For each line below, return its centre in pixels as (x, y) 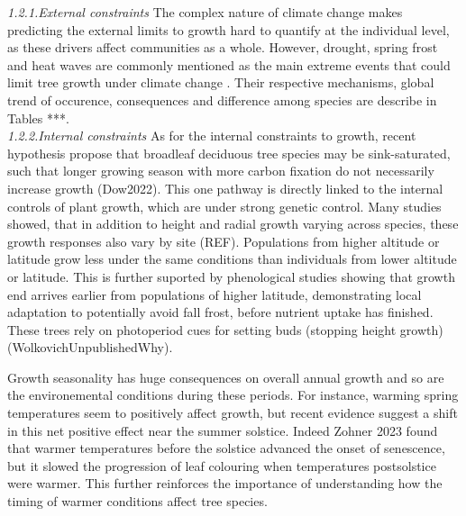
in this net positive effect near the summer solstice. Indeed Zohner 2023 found (223, 430)
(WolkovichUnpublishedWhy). (90, 347)
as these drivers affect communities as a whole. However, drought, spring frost (223, 47)
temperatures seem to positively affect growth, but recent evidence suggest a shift (233, 413)
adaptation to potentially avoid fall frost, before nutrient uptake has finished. (220, 312)
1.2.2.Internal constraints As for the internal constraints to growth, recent (212, 136)
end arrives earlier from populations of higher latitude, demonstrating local (215, 294)
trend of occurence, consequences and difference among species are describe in (222, 100)
